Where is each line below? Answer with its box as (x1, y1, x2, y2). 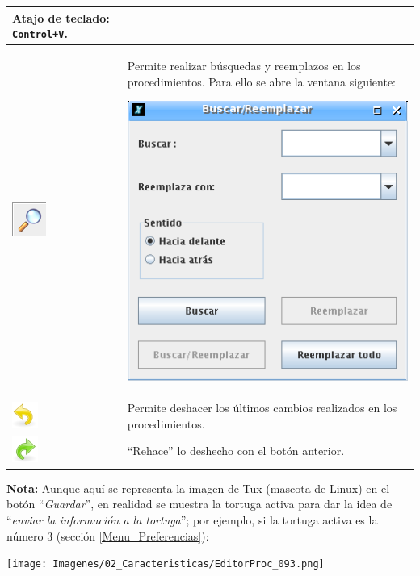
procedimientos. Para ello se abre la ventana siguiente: (127, 73, 397, 90)
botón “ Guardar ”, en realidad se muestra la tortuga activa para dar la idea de (6, 495, 393, 512)
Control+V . (12, 25, 68, 42)
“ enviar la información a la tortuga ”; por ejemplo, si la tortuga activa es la (6, 511, 378, 528)
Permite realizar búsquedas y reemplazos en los (127, 57, 361, 73)
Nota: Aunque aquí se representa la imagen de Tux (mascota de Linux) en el (6, 479, 390, 496)
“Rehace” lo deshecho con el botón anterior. (127, 442, 345, 459)
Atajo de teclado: (12, 9, 110, 26)
